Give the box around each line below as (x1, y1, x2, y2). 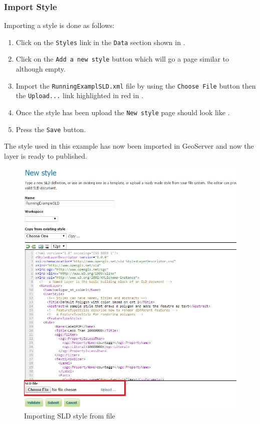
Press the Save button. (16, 124, 86, 134)
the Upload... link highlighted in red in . (16, 90, 144, 101)
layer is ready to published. (4, 150, 87, 161)
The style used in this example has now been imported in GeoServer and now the (4, 141, 254, 151)
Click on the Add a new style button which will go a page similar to (16, 54, 229, 64)
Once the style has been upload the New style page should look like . (16, 107, 230, 118)
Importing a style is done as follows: (4, 20, 115, 31)
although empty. (16, 64, 66, 74)
